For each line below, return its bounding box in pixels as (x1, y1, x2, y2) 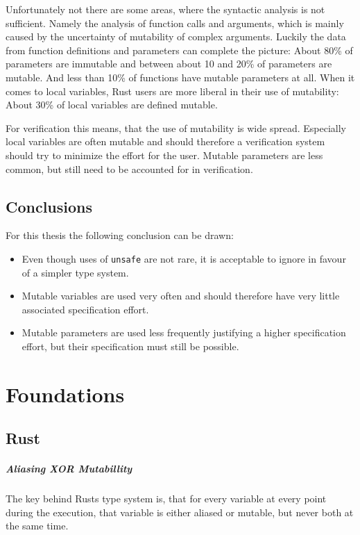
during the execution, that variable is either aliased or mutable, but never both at (6, 504, 354, 519)
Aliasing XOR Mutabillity (6, 461, 132, 476)
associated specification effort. (22, 302, 149, 316)
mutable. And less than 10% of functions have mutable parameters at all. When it (6, 69, 355, 84)
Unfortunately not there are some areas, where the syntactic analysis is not (6, 2, 325, 16)
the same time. (6, 518, 69, 533)
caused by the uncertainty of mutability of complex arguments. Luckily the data (6, 29, 346, 44)
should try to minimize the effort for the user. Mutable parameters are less (6, 147, 323, 162)
